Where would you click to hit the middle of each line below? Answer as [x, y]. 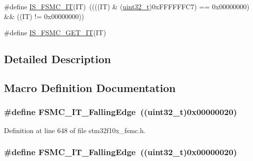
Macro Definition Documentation [90, 87]
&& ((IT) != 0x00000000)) [44, 16]
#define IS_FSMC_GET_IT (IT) [55, 33]
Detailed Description [58, 59]
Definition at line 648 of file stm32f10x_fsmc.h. [75, 130]
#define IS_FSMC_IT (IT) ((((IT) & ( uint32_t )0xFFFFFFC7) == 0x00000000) [127, 6]
